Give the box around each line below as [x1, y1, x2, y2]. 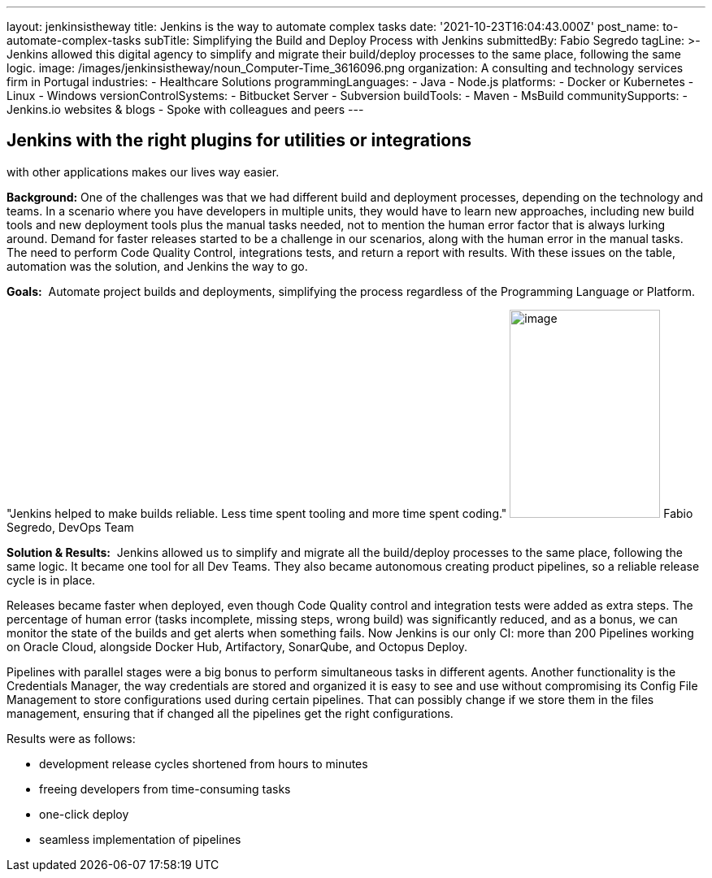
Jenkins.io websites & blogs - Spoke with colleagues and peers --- [7, 102, 364, 116]
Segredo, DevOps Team [7, 519, 134, 534]
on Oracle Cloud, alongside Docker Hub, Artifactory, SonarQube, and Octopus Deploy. [7, 639, 468, 654]
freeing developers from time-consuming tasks [39, 781, 291, 796]
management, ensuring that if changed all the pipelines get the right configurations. [7, 706, 454, 720]
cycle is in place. [7, 572, 96, 587]
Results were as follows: [7, 731, 136, 745]
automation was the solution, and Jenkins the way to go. [7, 259, 308, 273]
